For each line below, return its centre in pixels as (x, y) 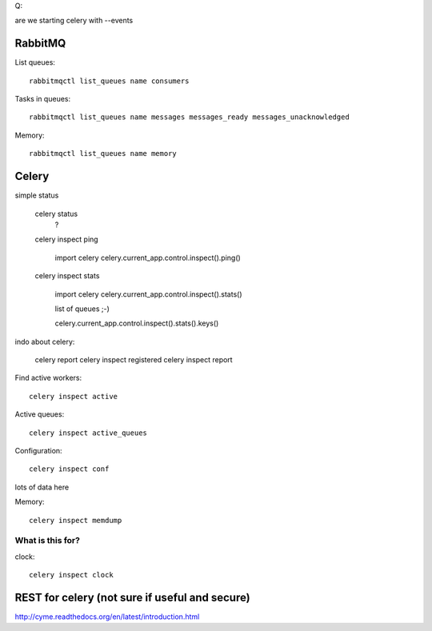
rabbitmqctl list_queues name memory (103, 154)
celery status (56, 214)
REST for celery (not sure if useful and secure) (133, 597)
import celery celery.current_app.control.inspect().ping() (148, 258)
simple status (37, 195)
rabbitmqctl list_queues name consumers (109, 81)
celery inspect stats (67, 276)
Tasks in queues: (43, 99)
